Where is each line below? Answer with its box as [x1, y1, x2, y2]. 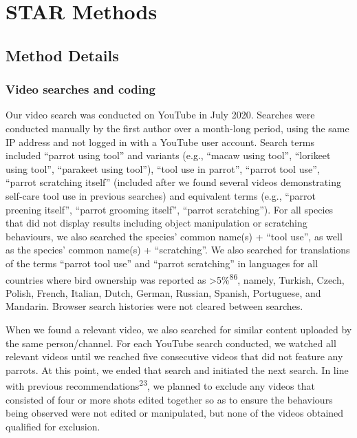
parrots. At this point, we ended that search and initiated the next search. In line [6, 362, 349, 377]
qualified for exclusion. [6, 419, 100, 433]
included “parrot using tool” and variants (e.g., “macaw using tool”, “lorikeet [6, 148, 331, 163]
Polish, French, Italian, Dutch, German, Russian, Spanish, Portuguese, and [6, 285, 321, 300]
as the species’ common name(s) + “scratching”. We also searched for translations [6, 242, 350, 257]
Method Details [6, 44, 119, 65]
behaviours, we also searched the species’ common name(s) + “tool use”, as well [6, 229, 343, 243]
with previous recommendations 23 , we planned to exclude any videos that [6, 377, 315, 393]
